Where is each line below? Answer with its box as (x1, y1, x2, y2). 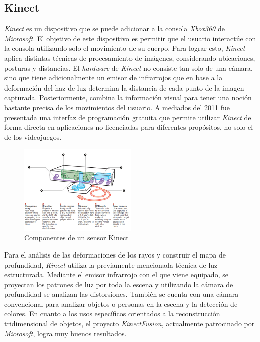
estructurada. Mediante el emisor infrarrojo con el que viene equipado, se (4, 269, 228, 280)
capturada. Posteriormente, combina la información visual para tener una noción (4, 92, 252, 103)
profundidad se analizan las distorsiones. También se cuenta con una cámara (4, 289, 239, 299)
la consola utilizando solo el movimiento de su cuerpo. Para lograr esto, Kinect (4, 43, 245, 53)
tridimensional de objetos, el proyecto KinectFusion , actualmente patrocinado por (4, 318, 255, 329)
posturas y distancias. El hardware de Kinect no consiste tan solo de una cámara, (4, 62, 253, 73)
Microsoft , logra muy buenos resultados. (4, 328, 127, 338)
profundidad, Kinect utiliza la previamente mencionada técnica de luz (4, 259, 218, 270)
